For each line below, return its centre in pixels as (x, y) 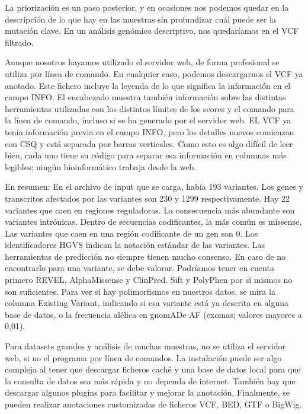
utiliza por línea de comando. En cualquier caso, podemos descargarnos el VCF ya (154, 73)
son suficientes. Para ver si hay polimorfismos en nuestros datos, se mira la (140, 291)
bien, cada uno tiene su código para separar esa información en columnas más (146, 155)
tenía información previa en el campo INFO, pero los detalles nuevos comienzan (150, 131)
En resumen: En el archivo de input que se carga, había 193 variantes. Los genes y (154, 187)
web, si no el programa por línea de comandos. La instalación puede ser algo (143, 357)
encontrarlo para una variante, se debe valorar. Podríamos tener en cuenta (139, 268)
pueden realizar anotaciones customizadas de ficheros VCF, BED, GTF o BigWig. (153, 404)
